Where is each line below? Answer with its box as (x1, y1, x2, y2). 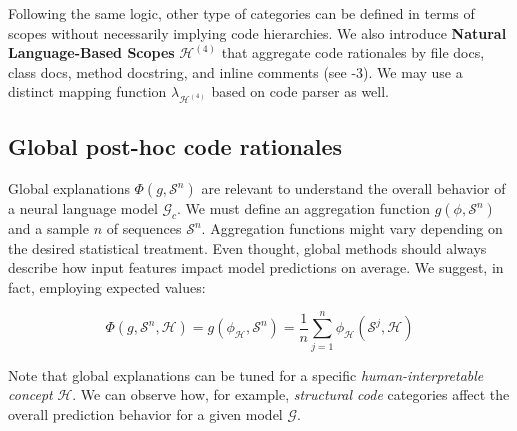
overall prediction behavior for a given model (8, 403, 283, 424)
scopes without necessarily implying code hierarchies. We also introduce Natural (8, 22, 507, 43)
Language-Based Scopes (8, 42, 175, 63)
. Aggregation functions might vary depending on (201, 218, 503, 239)
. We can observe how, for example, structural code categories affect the (72, 384, 510, 405)
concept (8, 384, 53, 405)
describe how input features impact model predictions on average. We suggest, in (8, 257, 504, 278)
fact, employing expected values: (8, 276, 206, 297)
